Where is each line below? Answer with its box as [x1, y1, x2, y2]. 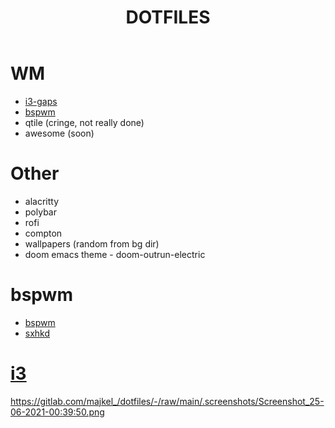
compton [24, 227, 63, 239]
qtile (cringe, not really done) [24, 116, 145, 128]
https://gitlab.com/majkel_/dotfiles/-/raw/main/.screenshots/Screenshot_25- [10, 395, 325, 407]
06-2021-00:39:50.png [10, 406, 105, 418]
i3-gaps [24, 95, 58, 107]
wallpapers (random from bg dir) [24, 237, 160, 250]
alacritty [24, 195, 60, 207]
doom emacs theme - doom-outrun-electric [24, 248, 206, 260]
